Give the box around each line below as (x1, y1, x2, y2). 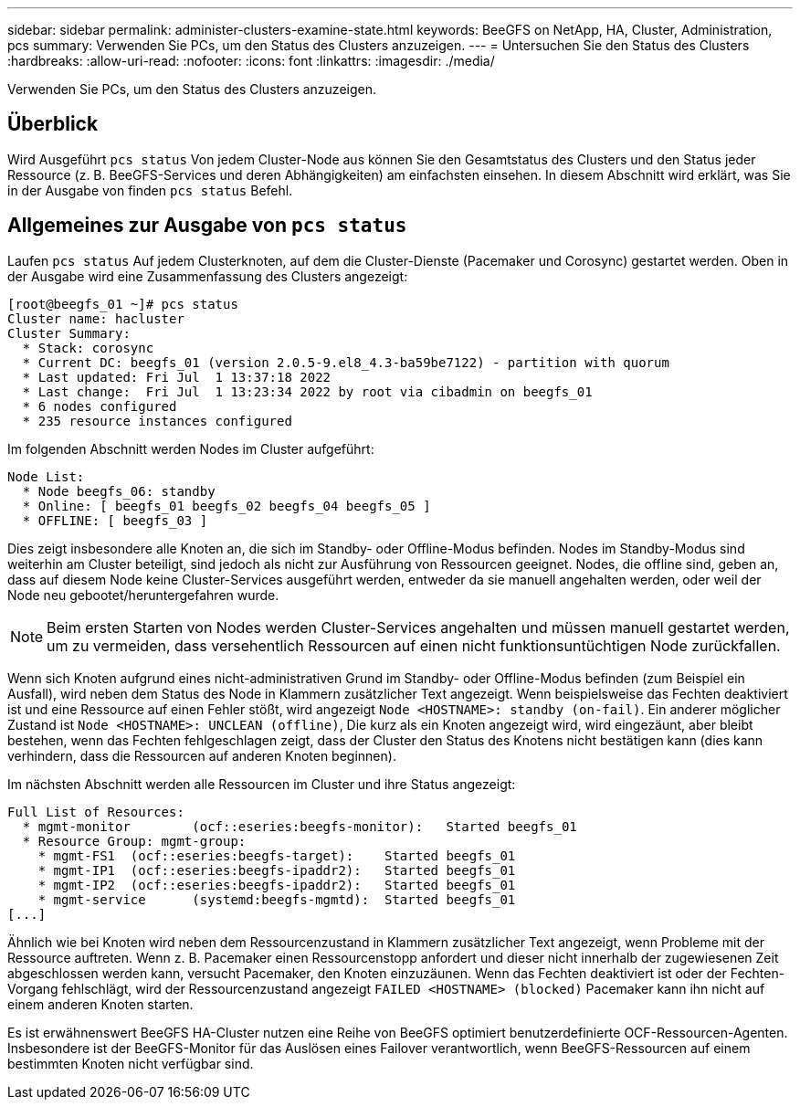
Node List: (7, 469, 85, 484)
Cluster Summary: (7, 325, 131, 341)
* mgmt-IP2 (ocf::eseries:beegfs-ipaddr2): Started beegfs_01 (37, 877, 516, 892)
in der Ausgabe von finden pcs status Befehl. (7, 182, 293, 198)
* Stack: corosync (22, 340, 154, 355)
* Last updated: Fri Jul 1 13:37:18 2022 (22, 369, 332, 385)
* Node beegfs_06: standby (22, 483, 216, 499)
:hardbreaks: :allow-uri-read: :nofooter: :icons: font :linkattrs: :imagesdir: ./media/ (7, 53, 495, 69)
